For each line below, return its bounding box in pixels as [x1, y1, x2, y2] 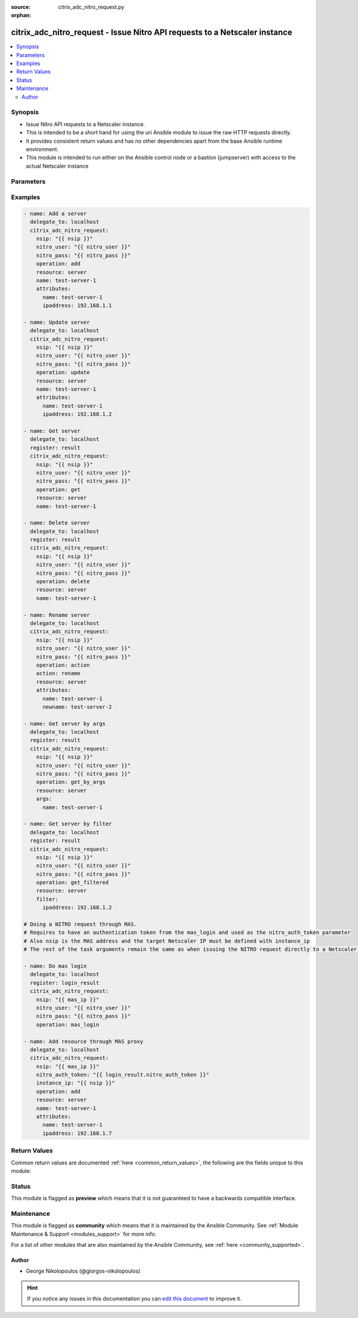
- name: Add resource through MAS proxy [23, 1038, 143, 1045]
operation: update [36, 369, 90, 376]
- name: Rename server [23, 611, 90, 618]
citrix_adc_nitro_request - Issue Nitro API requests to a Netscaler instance [11, 27, 292, 38]
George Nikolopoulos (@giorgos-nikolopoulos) [26, 1267, 141, 1275]
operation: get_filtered [36, 879, 109, 886]
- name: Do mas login [23, 963, 87, 969]
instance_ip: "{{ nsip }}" [36, 1080, 116, 1087]
